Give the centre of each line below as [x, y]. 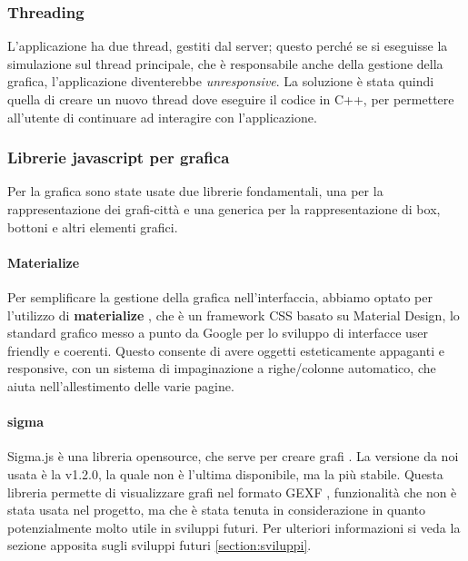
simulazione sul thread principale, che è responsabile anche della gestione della [225, 63]
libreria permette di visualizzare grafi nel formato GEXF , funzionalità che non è [232, 492]
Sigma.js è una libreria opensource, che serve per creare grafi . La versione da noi [233, 456]
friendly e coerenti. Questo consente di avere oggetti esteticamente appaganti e [226, 350]
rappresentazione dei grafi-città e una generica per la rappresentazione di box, [224, 209]
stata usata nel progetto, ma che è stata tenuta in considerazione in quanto [217, 510]
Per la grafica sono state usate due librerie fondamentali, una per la [195, 191]
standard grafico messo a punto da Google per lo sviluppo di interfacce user [218, 333]
